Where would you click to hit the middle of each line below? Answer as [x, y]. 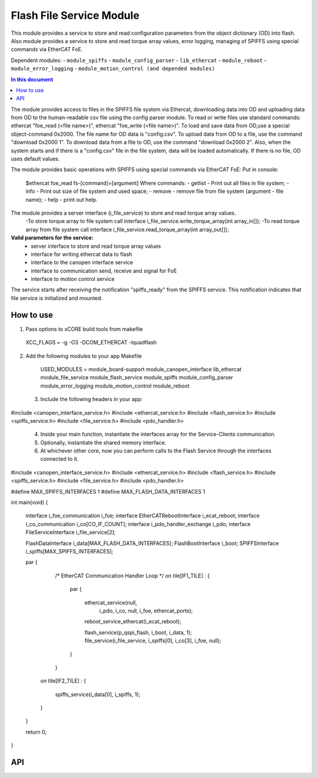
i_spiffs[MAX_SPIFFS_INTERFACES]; [69, 551]
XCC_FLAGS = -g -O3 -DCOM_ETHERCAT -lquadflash [91, 343]
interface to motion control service [73, 279]
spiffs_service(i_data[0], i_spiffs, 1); [98, 694]
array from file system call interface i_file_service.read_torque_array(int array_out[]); [127, 229]
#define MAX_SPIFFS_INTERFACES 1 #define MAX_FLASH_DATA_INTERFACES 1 [108, 491]
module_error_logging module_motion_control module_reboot [115, 386]
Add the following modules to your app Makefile [84, 356]
